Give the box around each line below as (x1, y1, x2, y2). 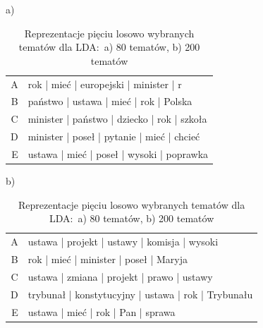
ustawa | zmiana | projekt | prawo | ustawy (27, 269, 213, 284)
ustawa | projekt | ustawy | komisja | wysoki (27, 234, 219, 249)
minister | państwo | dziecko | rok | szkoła (27, 111, 207, 126)
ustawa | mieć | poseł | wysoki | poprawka (27, 147, 209, 161)
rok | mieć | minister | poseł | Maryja (27, 251, 188, 266)
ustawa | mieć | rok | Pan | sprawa (27, 304, 176, 319)
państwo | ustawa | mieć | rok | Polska (27, 94, 192, 109)
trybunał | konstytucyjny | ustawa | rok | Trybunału (27, 286, 253, 301)
